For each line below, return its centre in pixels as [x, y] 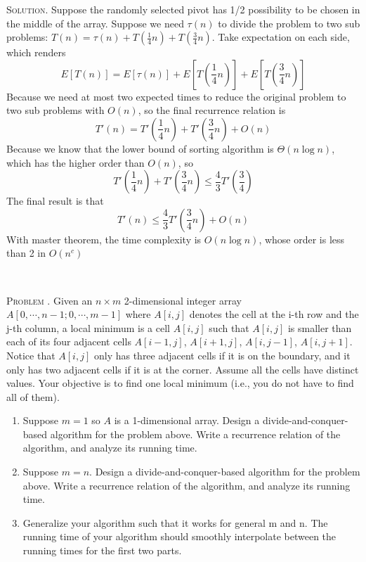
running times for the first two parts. [102, 550]
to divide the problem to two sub [289, 23]
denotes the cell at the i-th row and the [274, 314]
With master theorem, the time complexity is [104, 239]
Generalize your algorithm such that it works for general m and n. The [175, 522]
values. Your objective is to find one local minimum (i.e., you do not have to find [180, 383]
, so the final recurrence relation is [212, 110]
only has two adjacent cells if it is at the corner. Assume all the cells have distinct [183, 369]
